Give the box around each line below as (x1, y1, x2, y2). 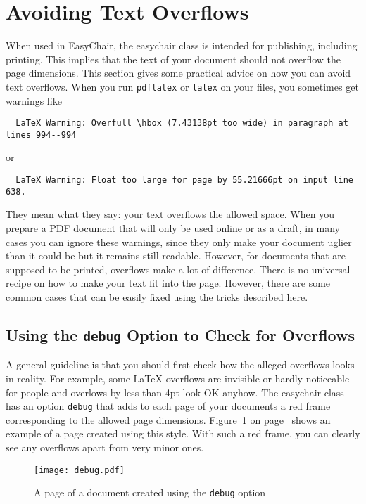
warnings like (6, 93, 62, 108)
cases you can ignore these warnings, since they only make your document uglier (6, 234, 352, 249)
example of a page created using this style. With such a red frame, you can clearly (6, 426, 360, 441)
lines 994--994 (6, 129, 77, 140)
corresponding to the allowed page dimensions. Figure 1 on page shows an (6, 412, 331, 427)
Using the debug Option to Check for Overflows (6, 323, 355, 345)
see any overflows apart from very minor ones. (6, 439, 204, 454)
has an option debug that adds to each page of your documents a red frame (6, 399, 331, 413)
